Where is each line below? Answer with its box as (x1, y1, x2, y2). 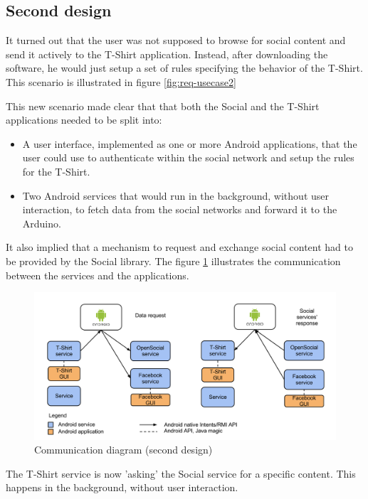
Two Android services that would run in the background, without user (22, 188, 329, 203)
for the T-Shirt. (22, 163, 90, 178)
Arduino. (22, 215, 61, 230)
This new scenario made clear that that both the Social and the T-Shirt (6, 98, 320, 113)
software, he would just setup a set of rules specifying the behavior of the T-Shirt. (6, 60, 363, 75)
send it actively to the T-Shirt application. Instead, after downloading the (6, 46, 328, 61)
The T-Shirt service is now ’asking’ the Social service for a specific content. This (6, 466, 356, 481)
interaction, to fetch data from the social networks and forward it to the (22, 202, 337, 217)
